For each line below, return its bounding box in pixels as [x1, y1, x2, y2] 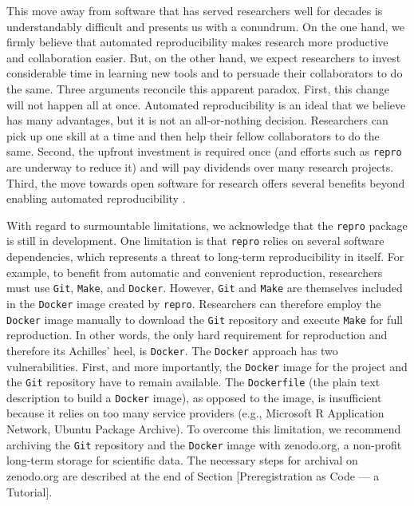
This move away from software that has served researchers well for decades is [6, 2, 383, 18]
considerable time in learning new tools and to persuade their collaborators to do [6, 65, 403, 81]
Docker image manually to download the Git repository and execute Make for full [6, 310, 403, 327]
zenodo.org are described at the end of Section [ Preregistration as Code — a [6, 467, 380, 484]
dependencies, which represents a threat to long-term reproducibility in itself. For [6, 248, 404, 265]
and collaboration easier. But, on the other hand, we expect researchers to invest [6, 49, 401, 65]
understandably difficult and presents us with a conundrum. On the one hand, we [6, 18, 405, 34]
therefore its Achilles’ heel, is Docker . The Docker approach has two [6, 342, 338, 358]
